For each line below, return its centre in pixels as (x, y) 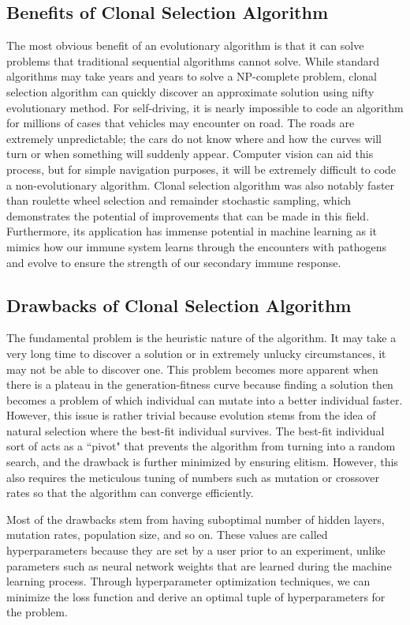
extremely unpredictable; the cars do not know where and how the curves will (194, 138)
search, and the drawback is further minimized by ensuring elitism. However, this (202, 462)
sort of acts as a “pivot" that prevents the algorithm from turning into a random (201, 446)
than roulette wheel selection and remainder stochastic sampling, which (179, 200)
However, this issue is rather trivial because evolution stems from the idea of (191, 415)
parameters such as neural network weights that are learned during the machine (199, 565)
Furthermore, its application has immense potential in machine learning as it (192, 231)
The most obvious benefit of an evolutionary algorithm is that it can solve (185, 45)
